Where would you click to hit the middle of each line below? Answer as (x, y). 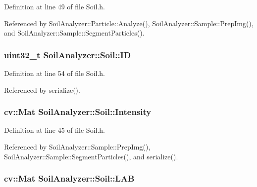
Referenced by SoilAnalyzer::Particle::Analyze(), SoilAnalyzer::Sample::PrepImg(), (129, 23)
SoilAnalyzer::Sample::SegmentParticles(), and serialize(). (91, 156)
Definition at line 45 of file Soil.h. (55, 130)
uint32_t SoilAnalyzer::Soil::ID (68, 55)
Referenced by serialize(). (42, 90)
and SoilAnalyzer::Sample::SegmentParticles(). (74, 33)
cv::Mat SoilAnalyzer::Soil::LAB (69, 178)
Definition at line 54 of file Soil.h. (55, 73)
